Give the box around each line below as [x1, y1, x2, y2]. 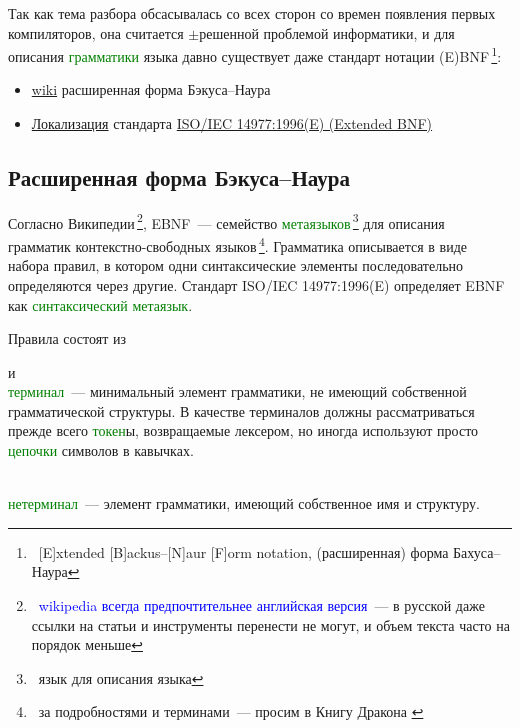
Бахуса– [453, 541, 501, 562]
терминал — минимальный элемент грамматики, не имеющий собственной [8, 381, 467, 402]
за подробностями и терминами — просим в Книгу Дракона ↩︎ [38, 701, 424, 722]
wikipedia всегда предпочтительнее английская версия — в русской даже [38, 595, 485, 616]
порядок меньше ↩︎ [31, 634, 143, 655]
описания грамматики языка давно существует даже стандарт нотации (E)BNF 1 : [8, 43, 502, 66]
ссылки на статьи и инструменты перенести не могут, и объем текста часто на [31, 614, 510, 635]
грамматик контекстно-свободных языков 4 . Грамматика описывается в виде [8, 233, 468, 256]
